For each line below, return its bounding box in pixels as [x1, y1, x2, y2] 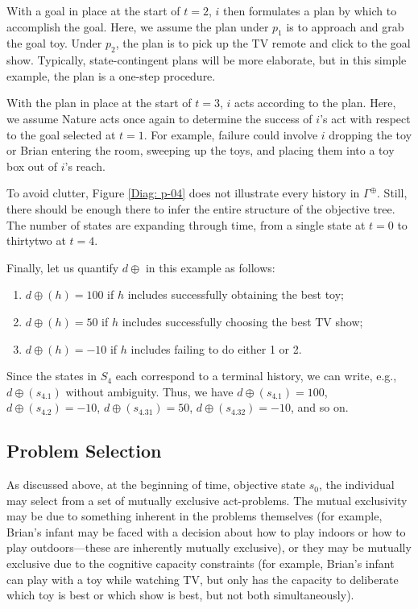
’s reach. [64, 157, 106, 174]
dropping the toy [329, 126, 412, 143]
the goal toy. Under [6, 35, 102, 52]
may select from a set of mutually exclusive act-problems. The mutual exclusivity [6, 491, 408, 508]
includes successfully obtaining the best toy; [127, 286, 344, 303]
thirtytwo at [6, 232, 66, 249]
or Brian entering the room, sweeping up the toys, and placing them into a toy [6, 142, 395, 159]
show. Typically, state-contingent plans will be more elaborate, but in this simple [6, 52, 407, 68]
